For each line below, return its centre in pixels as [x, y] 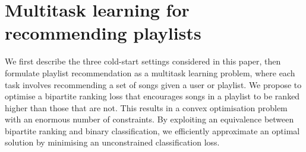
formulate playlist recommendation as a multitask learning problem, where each [150, 72]
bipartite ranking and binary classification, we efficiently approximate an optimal [152, 130]
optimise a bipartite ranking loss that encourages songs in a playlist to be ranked [152, 96]
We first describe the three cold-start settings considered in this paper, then [143, 61]
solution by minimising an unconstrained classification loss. [112, 142]
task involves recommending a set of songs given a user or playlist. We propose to [153, 84]
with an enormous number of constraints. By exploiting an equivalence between [149, 119]
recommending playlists [103, 33]
